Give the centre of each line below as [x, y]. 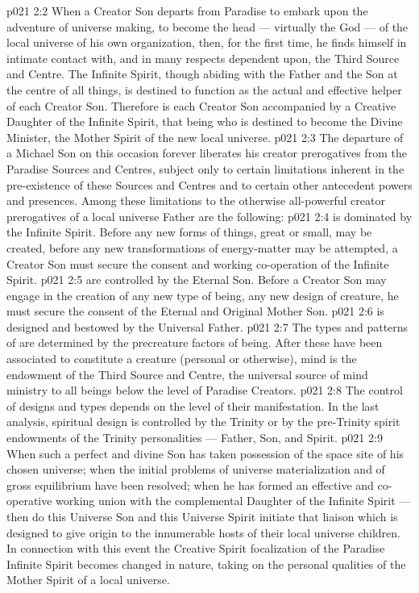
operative [29, 501]
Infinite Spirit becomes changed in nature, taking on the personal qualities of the [206, 564]
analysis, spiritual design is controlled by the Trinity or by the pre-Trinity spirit [203, 422]
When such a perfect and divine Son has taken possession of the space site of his [205, 453]
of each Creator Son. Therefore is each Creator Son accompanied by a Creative [201, 105]
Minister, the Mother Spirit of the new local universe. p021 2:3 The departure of [205, 137]
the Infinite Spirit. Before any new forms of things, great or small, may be [189, 232]
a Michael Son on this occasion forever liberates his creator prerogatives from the [207, 153]
